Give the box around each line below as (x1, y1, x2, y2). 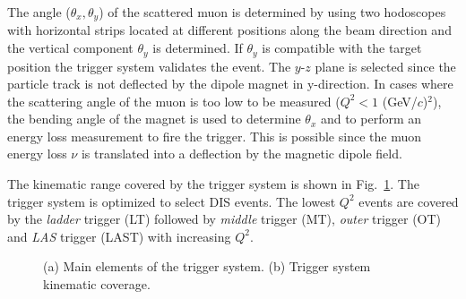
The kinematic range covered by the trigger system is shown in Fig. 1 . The (7, 175, 419, 193)
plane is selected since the (315, 56, 456, 75)
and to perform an (320, 109, 422, 128)
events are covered (358, 192, 459, 210)
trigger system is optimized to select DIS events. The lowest (7, 192, 336, 210)
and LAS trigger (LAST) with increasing (7, 226, 231, 245)
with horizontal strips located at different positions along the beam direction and (7, 21, 452, 39)
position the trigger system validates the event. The (7, 56, 291, 75)
